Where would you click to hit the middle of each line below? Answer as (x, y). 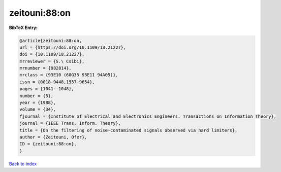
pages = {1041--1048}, (47, 89)
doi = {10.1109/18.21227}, (52, 54)
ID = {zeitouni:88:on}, (48, 144)
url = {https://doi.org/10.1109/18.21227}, (73, 47)
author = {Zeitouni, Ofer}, (53, 137)
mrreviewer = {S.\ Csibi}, (52, 61)
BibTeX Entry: (23, 28)
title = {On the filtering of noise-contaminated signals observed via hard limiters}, (128, 130)
